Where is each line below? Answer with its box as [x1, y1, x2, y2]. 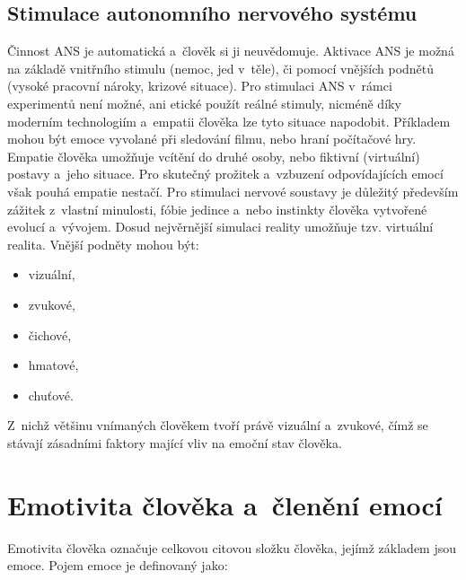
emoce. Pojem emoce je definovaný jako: [7, 556, 228, 575]
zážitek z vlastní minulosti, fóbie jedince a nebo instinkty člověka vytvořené [7, 199, 427, 218]
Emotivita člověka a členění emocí [7, 486, 443, 523]
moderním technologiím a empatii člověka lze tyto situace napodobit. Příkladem [7, 111, 451, 130]
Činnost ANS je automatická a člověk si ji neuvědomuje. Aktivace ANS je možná [7, 41, 454, 60]
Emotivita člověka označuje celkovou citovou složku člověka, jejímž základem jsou [7, 538, 457, 557]
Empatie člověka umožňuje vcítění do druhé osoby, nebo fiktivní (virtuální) [7, 146, 420, 165]
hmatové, [28, 356, 79, 374]
